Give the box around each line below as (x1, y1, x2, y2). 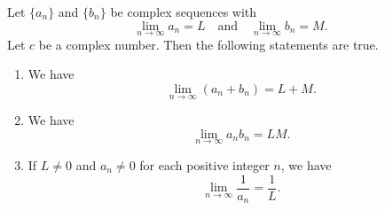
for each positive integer (139, 156, 270, 175)
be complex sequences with (110, 3, 257, 20)
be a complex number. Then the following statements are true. (38, 35, 379, 53)
